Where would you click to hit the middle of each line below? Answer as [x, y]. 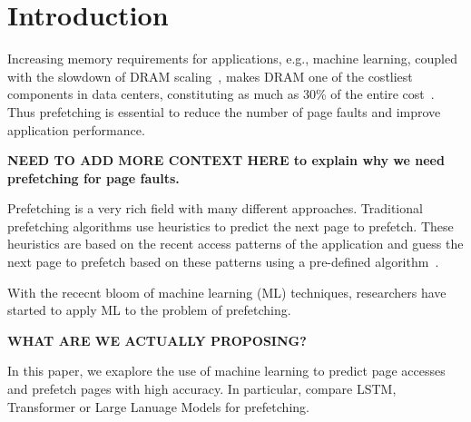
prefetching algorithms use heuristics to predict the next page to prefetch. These [231, 226]
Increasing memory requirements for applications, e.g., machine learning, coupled [232, 59]
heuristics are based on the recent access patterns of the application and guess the [235, 244]
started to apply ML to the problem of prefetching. [149, 310]
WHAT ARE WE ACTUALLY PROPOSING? [157, 340]
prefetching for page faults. [93, 177]
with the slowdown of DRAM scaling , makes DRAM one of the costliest [210, 76]
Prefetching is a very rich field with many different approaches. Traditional [215, 208]
